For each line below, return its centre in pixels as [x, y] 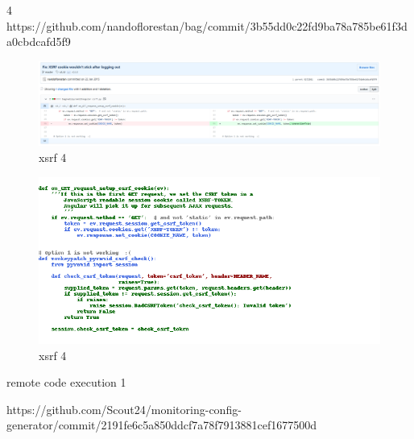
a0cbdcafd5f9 [39, 41]
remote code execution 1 [66, 382]
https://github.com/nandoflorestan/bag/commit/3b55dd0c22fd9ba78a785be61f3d [207, 25]
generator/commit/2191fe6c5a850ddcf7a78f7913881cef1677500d [162, 425]
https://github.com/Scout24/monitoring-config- [124, 409]
